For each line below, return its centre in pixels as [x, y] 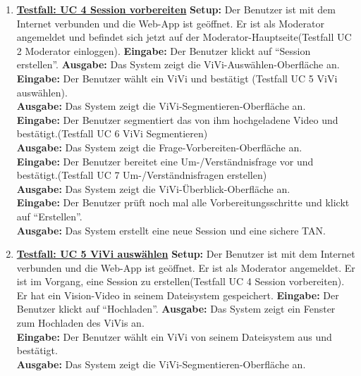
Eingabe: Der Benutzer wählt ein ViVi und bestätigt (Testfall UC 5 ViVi [177, 78]
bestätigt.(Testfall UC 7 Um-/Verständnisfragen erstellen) [142, 175]
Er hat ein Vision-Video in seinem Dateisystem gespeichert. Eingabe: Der [178, 295]
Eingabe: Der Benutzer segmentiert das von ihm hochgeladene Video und [177, 119]
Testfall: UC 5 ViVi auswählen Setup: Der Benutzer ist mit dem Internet [186, 254]
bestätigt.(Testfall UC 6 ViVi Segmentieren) [112, 133]
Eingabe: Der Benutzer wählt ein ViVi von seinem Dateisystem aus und [174, 336]
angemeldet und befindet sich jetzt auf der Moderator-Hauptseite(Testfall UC [184, 37]
